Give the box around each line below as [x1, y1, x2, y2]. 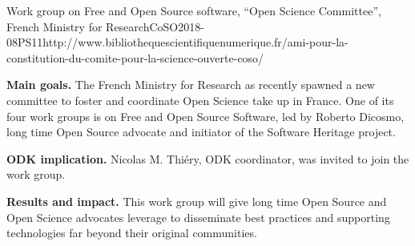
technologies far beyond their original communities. [6, 224, 257, 241]
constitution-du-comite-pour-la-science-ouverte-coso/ [6, 49, 264, 66]
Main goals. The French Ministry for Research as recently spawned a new [6, 76, 375, 93]
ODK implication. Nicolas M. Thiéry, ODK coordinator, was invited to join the [6, 150, 409, 167]
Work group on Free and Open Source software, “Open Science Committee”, [6, 2, 381, 18]
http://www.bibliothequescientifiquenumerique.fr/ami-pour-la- [42, 34, 349, 50]
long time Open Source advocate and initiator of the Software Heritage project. [6, 123, 396, 140]
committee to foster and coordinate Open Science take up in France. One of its [6, 91, 394, 108]
